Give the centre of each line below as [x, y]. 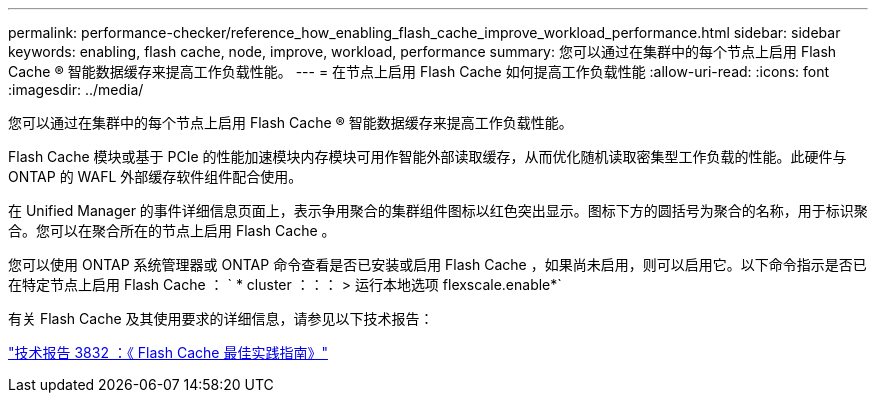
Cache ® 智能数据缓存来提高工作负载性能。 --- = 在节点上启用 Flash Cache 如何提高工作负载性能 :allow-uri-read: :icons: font [419, 71]
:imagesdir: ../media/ [76, 89]
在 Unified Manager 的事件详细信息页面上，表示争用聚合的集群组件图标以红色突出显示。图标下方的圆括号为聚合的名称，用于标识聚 [438, 210]
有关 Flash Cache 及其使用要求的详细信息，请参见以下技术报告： [221, 318]
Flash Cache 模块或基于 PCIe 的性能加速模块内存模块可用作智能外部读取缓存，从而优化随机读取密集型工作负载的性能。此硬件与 [427, 156]
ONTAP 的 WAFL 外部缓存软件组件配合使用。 [155, 176]
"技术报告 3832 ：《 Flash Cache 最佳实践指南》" [168, 352]
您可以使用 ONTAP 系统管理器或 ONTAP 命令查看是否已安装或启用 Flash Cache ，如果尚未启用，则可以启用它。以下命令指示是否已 [437, 264]
